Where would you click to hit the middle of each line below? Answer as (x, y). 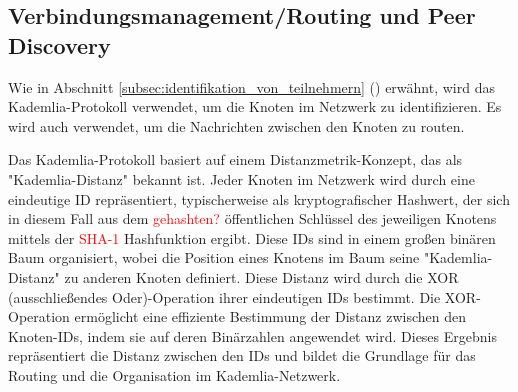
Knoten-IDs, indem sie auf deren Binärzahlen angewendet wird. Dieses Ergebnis (252, 335)
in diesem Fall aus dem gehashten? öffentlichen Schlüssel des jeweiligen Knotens (252, 218)
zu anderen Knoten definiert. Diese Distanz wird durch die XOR (261, 276)
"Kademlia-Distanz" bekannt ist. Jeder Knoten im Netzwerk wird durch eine (241, 178)
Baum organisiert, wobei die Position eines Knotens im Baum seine (214, 257)
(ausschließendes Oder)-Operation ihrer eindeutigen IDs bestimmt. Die (224, 296)
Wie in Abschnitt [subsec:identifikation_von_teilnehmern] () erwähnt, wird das (251, 86)
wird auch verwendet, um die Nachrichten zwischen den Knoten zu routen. (236, 125)
